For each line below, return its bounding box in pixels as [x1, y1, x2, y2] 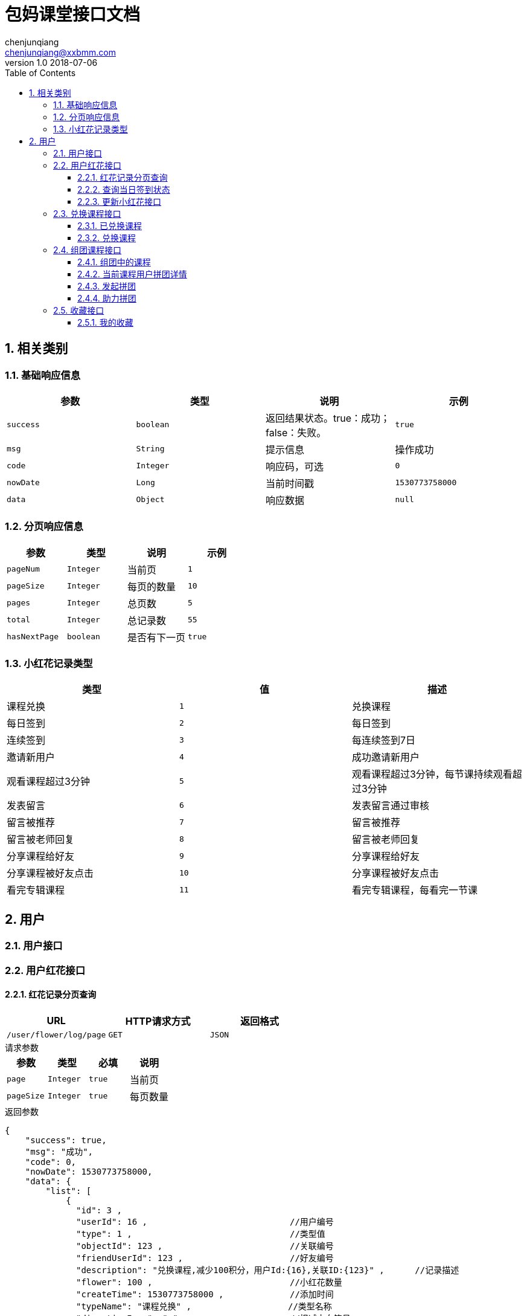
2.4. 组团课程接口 [53, 244, 122, 255]
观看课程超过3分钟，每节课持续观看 [351, 768, 513, 781]
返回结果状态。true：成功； [266, 411, 391, 424]
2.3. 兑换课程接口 [53, 208, 121, 219]
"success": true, [25, 1135, 107, 1145]
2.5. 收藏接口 [53, 305, 104, 315]
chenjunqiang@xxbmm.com [5, 47, 116, 57]
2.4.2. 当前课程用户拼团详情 [77, 268, 187, 279]
